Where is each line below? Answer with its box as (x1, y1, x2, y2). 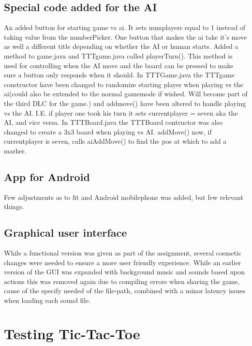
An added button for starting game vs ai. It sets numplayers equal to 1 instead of (4, 22, 246, 32)
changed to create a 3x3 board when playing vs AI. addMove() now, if (4, 126, 212, 136)
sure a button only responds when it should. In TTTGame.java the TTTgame (4, 70, 235, 80)
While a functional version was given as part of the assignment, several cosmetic (4, 248, 241, 258)
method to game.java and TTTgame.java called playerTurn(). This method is (4, 50, 233, 60)
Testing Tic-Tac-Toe (4, 323, 140, 343)
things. (4, 201, 24, 211)
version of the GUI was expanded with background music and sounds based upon (4, 267, 245, 277)
